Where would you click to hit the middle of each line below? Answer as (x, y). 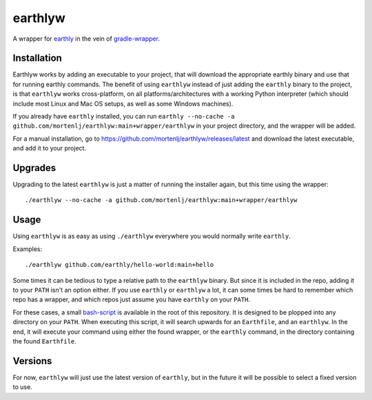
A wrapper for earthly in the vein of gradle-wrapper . (86, 39)
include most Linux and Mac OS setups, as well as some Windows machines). (123, 103)
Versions (32, 361)
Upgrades (34, 168)
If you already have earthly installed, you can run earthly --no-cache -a (124, 117)
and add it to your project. (49, 148)
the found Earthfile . (45, 341)
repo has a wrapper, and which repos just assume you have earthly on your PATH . (132, 299)
